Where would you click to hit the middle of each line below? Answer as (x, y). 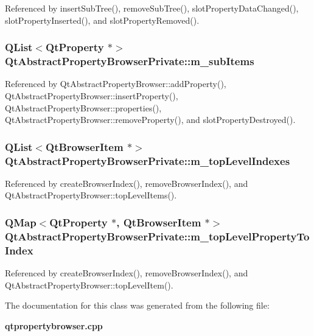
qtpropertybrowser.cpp (54, 325)
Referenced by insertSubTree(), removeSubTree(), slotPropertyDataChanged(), (152, 8)
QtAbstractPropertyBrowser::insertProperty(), (92, 95)
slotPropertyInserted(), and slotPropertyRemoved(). (102, 20)
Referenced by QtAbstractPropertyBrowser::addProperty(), (116, 84)
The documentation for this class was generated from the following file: (137, 305)
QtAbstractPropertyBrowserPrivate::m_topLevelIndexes (148, 160)
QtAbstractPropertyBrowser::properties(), (83, 107)
